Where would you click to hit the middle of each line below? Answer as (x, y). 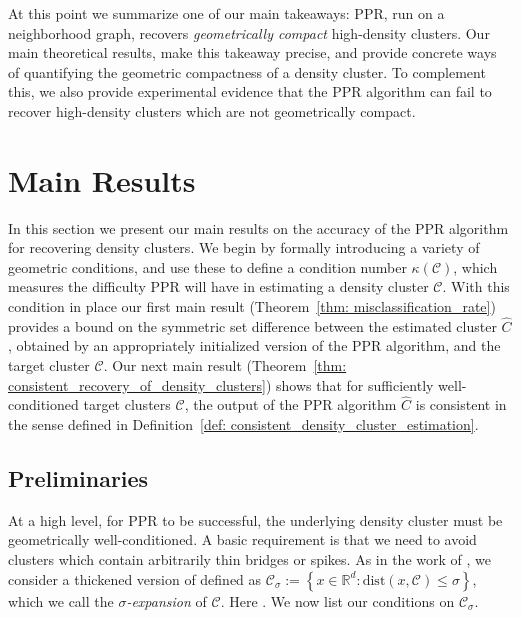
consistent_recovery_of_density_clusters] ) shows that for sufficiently (221, 384)
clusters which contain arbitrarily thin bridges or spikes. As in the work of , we (249, 559)
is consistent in (461, 404)
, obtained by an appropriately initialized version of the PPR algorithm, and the (254, 345)
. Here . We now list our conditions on (337, 600)
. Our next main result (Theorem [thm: (225, 365)
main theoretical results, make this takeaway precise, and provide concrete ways (252, 52)
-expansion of (166, 600)
